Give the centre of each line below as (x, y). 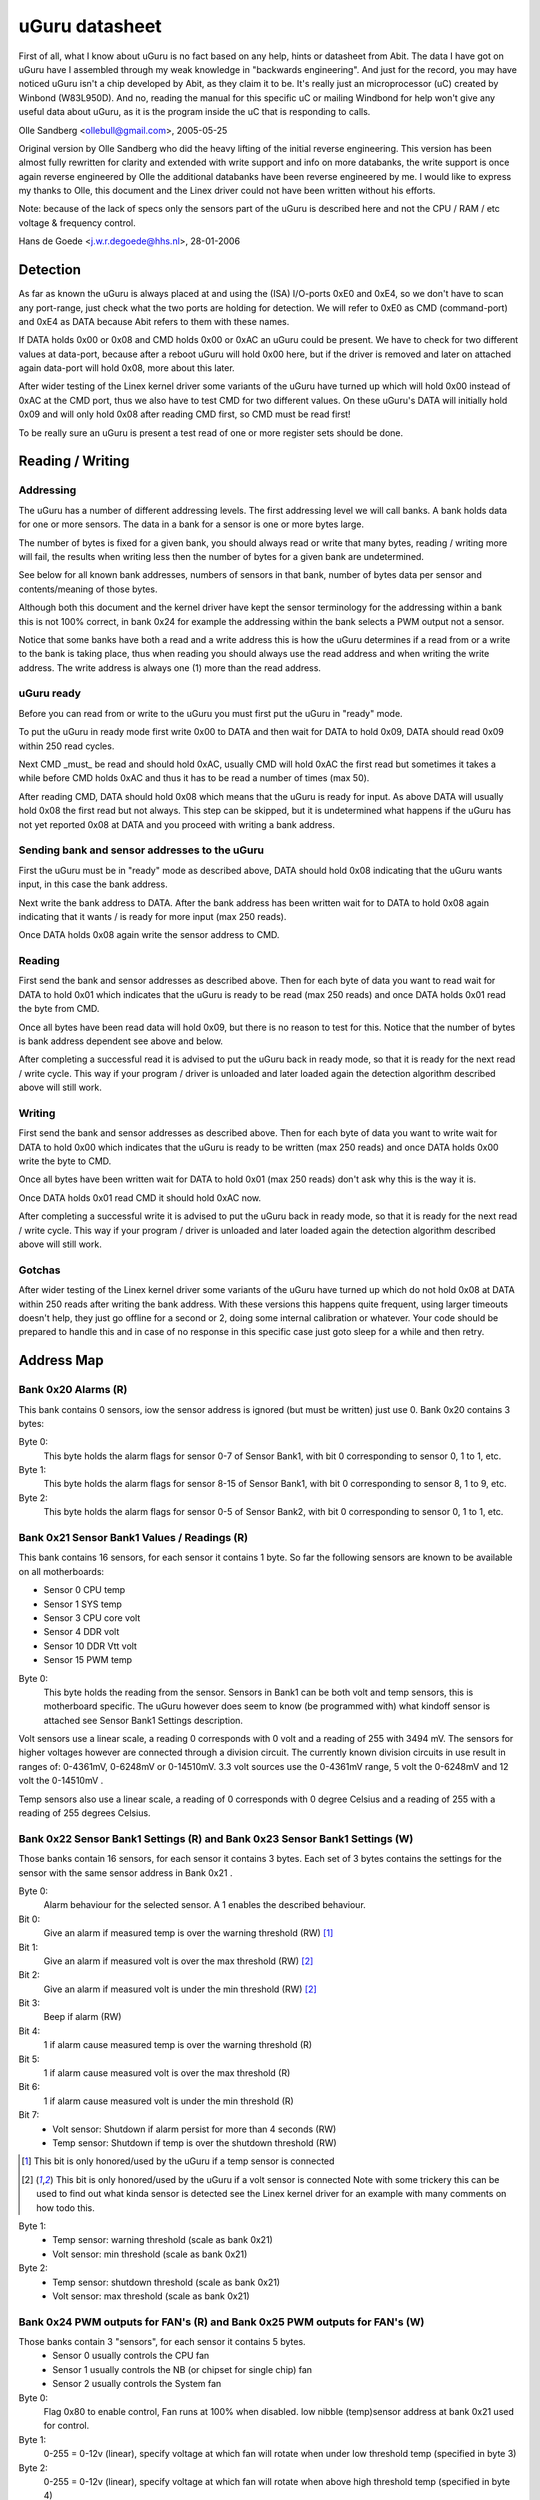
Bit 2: (29, 1975)
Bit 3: (29, 2003)
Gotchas (39, 1270)
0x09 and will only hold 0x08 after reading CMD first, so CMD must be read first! (184, 414)
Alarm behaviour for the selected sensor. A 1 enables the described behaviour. (205, 1905)
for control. (66, 2426)
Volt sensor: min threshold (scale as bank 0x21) (150, 2254)
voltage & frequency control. (77, 222)
